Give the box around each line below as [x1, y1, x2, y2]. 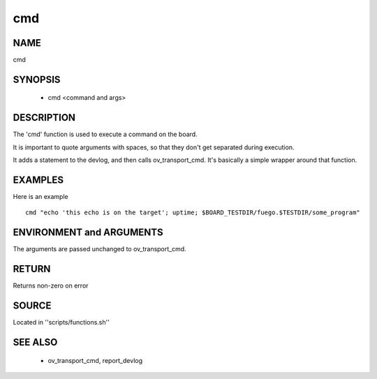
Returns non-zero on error [13, 281, 89, 290]
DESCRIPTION [13, 112, 76, 124]
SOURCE [13, 300, 52, 312]
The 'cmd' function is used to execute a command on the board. [13, 130, 198, 139]
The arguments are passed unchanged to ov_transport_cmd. [13, 245, 186, 253]
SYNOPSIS [13, 73, 61, 85]
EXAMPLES [13, 174, 64, 186]
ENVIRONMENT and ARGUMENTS [13, 227, 163, 239]
